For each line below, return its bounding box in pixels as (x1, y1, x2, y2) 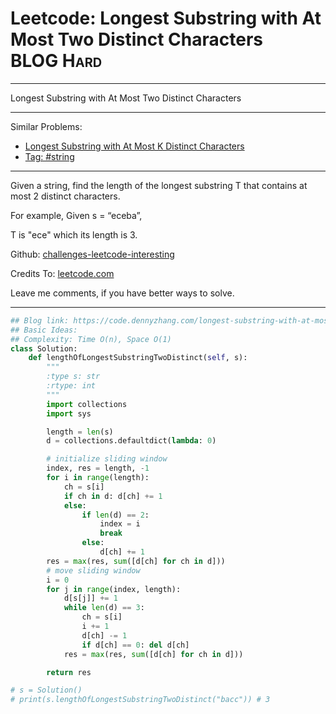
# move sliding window (46, 565, 141, 576)
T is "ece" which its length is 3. (10, 228, 138, 241)
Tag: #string (24, 150, 75, 162)
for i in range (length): (46, 473, 150, 483)
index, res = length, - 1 (46, 463, 150, 474)
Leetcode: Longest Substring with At (10, 7, 322, 30)
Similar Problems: (10, 120, 83, 132)
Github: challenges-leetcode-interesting (10, 248, 175, 260)
